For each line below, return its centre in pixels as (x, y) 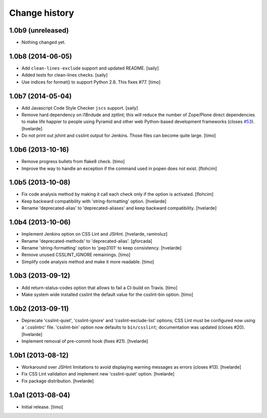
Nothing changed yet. (44, 42)
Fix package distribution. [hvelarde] (58, 381)
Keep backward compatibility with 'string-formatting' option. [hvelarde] (94, 201)
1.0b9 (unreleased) (39, 30)
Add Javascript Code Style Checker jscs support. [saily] (80, 108)
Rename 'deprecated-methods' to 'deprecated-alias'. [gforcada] (87, 241)
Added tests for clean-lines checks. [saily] (65, 75)
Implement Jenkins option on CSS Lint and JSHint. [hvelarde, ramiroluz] (94, 234)
